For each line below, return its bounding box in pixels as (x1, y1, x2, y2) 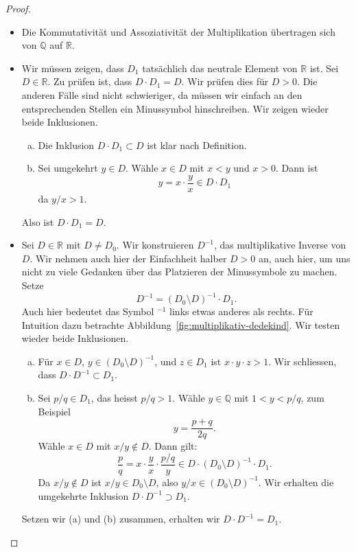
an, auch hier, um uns (258, 251, 351, 265)
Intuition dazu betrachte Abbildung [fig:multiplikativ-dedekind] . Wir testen (21, 317, 340, 332)
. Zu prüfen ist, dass (47, 74, 132, 89)
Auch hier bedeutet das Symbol (21, 304, 154, 319)
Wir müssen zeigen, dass (21, 60, 124, 75)
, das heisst (91, 391, 138, 405)
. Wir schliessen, (268, 354, 337, 368)
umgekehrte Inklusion (38, 488, 129, 503)
